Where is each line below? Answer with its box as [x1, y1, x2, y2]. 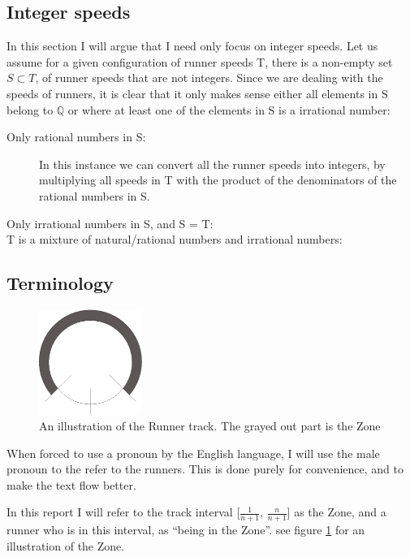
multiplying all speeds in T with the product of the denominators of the [39, 171, 397, 188]
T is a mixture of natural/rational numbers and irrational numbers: [6, 231, 343, 248]
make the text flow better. [6, 476, 136, 493]
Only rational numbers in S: [6, 128, 146, 145]
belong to [6, 101, 54, 118]
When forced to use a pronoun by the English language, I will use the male [6, 444, 380, 461]
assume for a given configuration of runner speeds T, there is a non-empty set [6, 53, 393, 70]
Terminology [6, 270, 114, 296]
